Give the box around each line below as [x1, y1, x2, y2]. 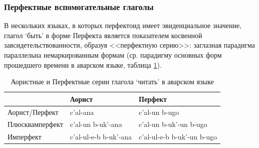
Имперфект [8, 131, 42, 142]
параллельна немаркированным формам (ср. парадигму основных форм [4, 50, 222, 60]
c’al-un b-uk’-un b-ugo [139, 119, 207, 129]
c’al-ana [70, 106, 94, 117]
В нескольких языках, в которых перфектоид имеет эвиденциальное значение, [4, 20, 241, 31]
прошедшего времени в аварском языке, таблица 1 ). [4, 59, 162, 70]
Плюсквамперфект [8, 119, 63, 129]
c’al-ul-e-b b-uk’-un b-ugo [139, 131, 217, 142]
